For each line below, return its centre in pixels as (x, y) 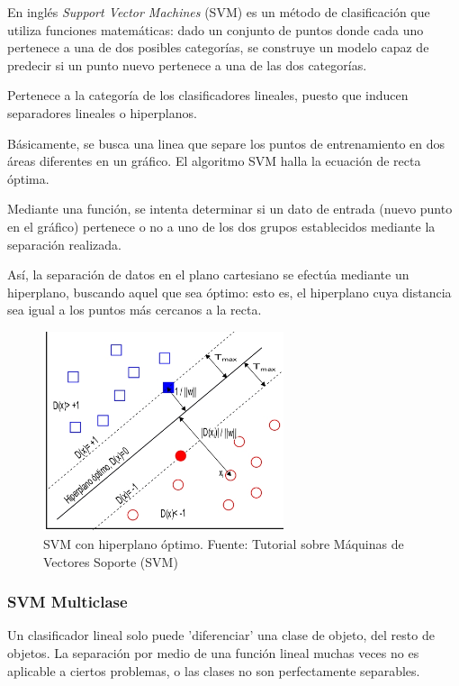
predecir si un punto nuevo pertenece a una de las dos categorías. (187, 64)
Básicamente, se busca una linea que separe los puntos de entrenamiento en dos (226, 143)
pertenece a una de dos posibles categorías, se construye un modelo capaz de (218, 47)
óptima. (28, 178)
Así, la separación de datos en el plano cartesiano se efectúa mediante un (208, 274)
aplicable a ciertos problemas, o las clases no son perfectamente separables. (214, 670)
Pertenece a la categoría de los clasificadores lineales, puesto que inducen (208, 95)
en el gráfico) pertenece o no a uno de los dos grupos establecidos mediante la (221, 226)
